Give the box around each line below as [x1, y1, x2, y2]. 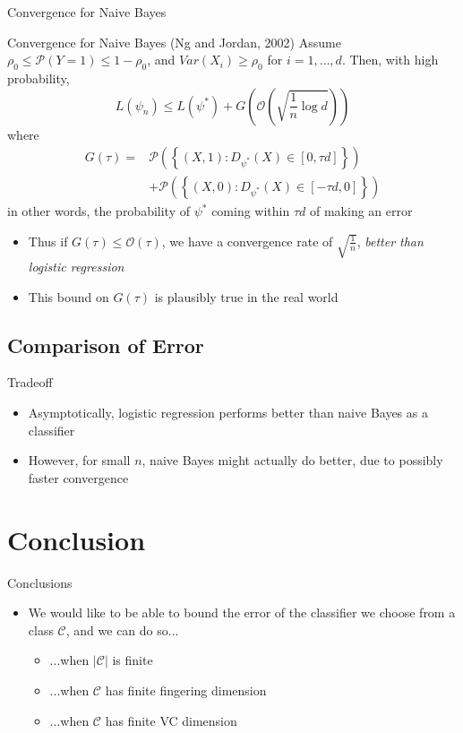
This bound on [28, 287, 109, 306]
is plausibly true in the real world [154, 287, 339, 306]
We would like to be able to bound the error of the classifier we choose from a [28, 603, 456, 622]
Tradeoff [7, 373, 53, 392]
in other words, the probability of [7, 202, 191, 220]
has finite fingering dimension [105, 680, 267, 699]
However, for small [28, 451, 131, 470]
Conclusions [7, 573, 73, 591]
